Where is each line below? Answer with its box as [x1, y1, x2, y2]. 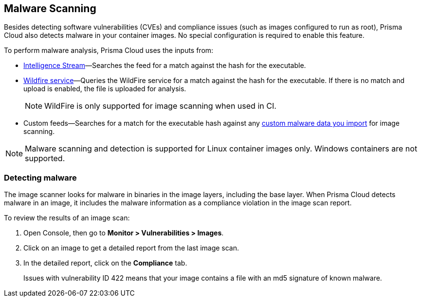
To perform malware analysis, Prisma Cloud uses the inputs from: [4, 46, 214, 55]
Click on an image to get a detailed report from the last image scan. [23, 244, 239, 252]
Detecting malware [4, 172, 77, 183]
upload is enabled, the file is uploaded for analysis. [23, 84, 186, 93]
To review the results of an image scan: [4, 214, 130, 222]
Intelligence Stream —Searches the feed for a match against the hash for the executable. [23, 61, 306, 70]
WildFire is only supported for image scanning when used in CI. [44, 101, 276, 111]
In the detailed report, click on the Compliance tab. [23, 259, 187, 268]
